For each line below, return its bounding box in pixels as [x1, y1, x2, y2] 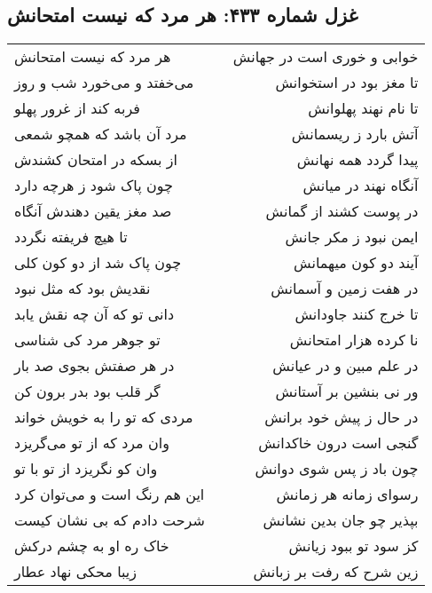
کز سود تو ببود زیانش [288, 535, 419, 557]
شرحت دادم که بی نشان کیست [14, 510, 205, 531]
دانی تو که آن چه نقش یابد [14, 304, 175, 325]
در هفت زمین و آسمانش [271, 278, 419, 299]
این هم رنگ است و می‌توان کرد [14, 484, 205, 505]
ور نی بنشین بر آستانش [275, 381, 419, 402]
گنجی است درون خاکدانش [258, 432, 419, 454]
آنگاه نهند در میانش [302, 175, 419, 196]
